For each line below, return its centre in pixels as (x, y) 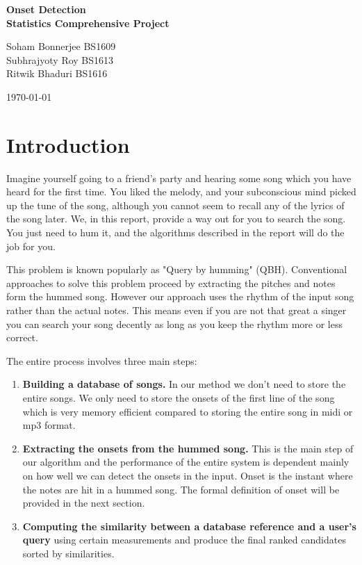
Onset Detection (46, 9)
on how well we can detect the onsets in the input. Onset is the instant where (188, 475)
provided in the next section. (84, 503)
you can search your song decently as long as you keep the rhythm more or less (174, 324)
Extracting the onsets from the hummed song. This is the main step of (188, 448)
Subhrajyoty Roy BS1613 (60, 59)
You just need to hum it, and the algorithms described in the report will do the (175, 232)
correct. (22, 337)
